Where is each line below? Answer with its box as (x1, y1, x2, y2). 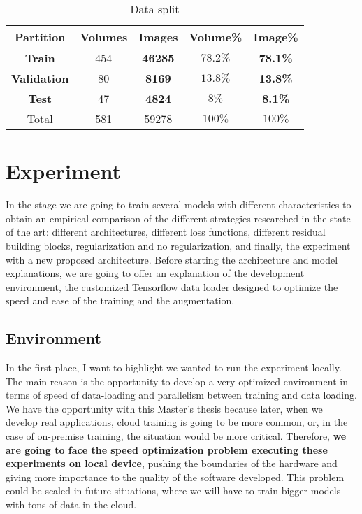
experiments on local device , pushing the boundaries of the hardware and (6, 456, 338, 471)
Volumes (80, 29, 128, 45)
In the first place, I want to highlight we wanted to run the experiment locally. (6, 360, 342, 375)
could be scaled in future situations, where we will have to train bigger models (6, 483, 341, 498)
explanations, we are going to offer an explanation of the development (6, 266, 305, 280)
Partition (14, 29, 66, 45)
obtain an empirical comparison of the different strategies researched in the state (6, 210, 351, 225)
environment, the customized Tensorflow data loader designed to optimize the (6, 279, 338, 294)
